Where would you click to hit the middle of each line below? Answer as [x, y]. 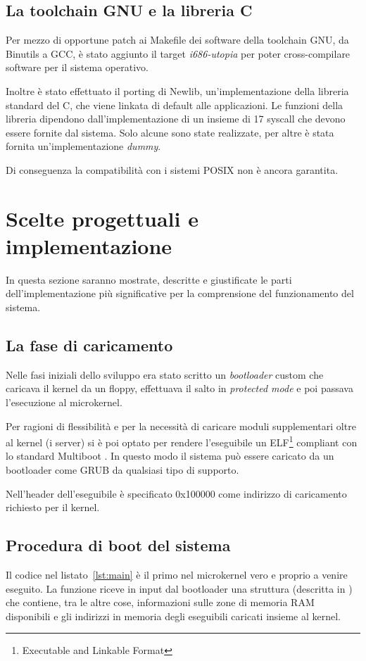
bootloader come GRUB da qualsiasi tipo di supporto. [122, 470]
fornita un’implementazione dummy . [83, 146]
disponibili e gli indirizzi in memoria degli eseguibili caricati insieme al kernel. [173, 616]
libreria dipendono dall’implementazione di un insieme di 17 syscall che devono [176, 119]
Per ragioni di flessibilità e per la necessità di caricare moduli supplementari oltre [181, 426]
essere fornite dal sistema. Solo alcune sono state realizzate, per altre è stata [170, 132]
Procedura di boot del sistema [118, 545]
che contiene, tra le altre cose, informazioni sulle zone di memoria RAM [160, 602]
